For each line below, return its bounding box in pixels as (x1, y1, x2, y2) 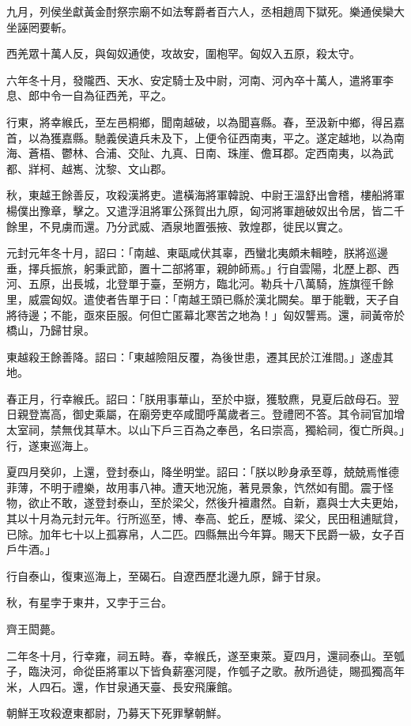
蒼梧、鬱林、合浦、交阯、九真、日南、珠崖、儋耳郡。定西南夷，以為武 (28, 145, 394, 161)
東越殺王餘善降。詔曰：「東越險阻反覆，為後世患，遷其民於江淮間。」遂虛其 (6, 348, 394, 365)
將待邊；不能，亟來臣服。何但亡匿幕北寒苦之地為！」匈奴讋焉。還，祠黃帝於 (6, 306, 405, 323)
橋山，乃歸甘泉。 (6, 322, 95, 338)
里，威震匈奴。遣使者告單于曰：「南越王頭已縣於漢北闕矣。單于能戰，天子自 (6, 290, 399, 307)
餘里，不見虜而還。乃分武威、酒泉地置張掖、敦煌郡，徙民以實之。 (6, 217, 349, 234)
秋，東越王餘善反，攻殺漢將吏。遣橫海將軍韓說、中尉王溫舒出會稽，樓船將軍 (6, 187, 405, 203)
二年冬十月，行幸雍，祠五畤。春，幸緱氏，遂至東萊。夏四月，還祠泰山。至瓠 (6, 647, 405, 664)
